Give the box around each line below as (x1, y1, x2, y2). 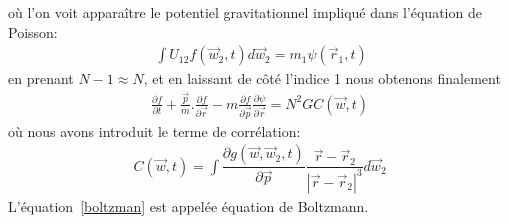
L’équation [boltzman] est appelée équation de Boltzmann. (8, 195, 369, 216)
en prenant (8, 68, 74, 89)
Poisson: (8, 21, 58, 42)
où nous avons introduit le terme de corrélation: (8, 120, 301, 141)
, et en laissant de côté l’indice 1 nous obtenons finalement (143, 68, 501, 89)
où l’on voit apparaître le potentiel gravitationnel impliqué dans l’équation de (8, 2, 482, 22)
